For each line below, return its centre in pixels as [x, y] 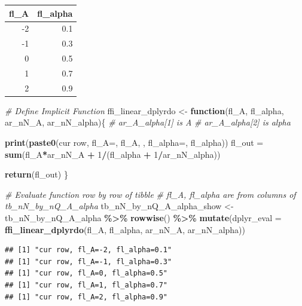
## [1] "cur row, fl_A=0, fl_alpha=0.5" [86, 273]
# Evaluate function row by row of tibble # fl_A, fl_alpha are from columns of [150, 194]
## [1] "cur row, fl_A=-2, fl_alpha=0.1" [89, 250]
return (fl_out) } [36, 174]
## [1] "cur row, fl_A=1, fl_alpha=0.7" [86, 285]
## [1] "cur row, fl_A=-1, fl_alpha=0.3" [89, 261]
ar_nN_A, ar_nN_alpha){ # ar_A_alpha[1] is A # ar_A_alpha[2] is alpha [148, 122]
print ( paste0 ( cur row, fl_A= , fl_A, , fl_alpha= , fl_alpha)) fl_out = [134, 142]
